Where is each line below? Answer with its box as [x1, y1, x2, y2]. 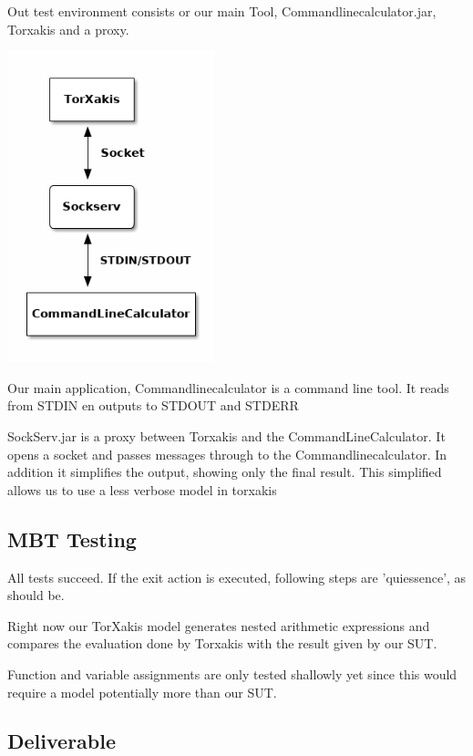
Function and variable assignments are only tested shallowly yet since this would [7, 664, 458, 683]
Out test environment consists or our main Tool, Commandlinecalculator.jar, [7, 2, 437, 20]
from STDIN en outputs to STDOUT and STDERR [7, 396, 299, 415]
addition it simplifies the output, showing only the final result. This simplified [7, 462, 442, 482]
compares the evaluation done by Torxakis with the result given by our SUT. [7, 634, 437, 653]
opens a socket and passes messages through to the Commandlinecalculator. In [7, 444, 447, 463]
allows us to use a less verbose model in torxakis [7, 480, 277, 499]
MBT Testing [7, 524, 137, 553]
